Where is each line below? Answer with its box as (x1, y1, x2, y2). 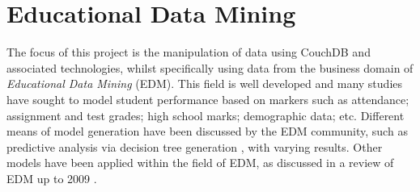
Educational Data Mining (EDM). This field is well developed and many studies (6, 75, 403, 92)
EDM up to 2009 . (6, 169, 97, 186)
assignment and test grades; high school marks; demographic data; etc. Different (6, 106, 405, 123)
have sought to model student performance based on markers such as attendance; (6, 90, 409, 107)
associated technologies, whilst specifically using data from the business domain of (6, 59, 414, 76)
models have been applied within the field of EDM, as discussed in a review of (6, 154, 394, 171)
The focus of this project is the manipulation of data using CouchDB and (6, 44, 371, 61)
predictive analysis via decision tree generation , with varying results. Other (6, 138, 383, 155)
